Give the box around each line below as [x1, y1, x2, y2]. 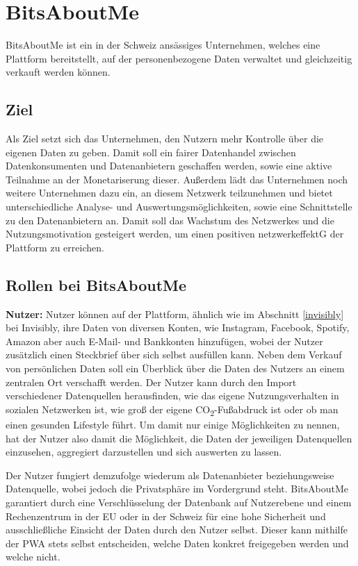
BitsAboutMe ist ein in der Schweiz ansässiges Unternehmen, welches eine [6, 38, 320, 52]
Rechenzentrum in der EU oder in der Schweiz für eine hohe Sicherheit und [6, 508, 326, 523]
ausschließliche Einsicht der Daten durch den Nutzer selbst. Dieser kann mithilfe [6, 522, 348, 537]
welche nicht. [6, 549, 60, 564]
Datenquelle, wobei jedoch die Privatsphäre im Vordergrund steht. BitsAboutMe [6, 481, 348, 496]
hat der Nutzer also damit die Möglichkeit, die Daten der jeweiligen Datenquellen [6, 431, 352, 445]
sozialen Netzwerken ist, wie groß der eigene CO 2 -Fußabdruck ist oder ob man [6, 401, 339, 418]
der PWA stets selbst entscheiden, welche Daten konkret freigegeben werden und [6, 535, 349, 550]
